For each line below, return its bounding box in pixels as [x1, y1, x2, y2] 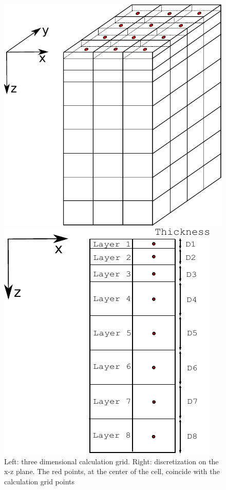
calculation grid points [4, 476, 75, 486]
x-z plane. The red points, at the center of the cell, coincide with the [4, 466, 220, 477]
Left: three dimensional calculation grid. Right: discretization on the [4, 456, 219, 466]
